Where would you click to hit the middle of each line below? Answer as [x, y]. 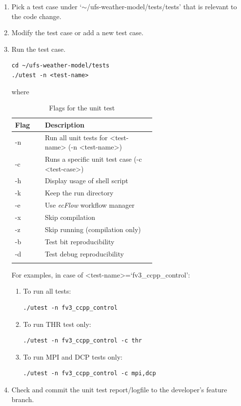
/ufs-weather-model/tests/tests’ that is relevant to [162, 6]
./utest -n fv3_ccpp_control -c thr [82, 341]
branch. [23, 399]
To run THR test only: [57, 324]
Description [64, 124]
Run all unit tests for [76, 137]
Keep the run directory [79, 193]
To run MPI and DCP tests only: [73, 356]
